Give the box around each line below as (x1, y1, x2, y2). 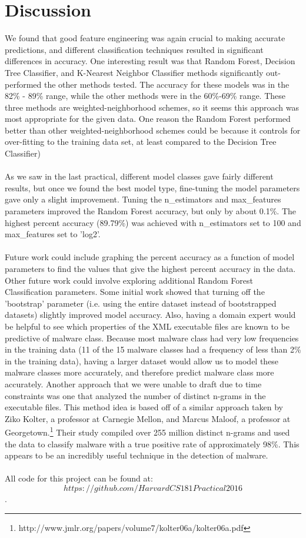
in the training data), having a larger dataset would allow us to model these (5, 354, 279, 367)
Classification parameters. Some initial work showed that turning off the (5, 285, 265, 298)
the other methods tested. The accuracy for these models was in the (44, 78, 290, 90)
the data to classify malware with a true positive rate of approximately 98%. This (5, 437, 300, 450)
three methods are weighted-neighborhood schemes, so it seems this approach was (5, 101, 300, 113)
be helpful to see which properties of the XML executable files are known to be (5, 320, 290, 332)
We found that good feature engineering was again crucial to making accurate (5, 32, 285, 44)
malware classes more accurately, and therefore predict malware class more (5, 366, 274, 378)
